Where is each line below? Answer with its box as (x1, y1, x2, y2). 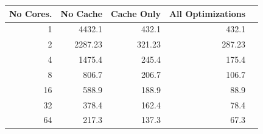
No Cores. (9, 7, 52, 19)
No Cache (60, 7, 103, 19)
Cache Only (111, 7, 161, 19)
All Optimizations (169, 7, 246, 19)
